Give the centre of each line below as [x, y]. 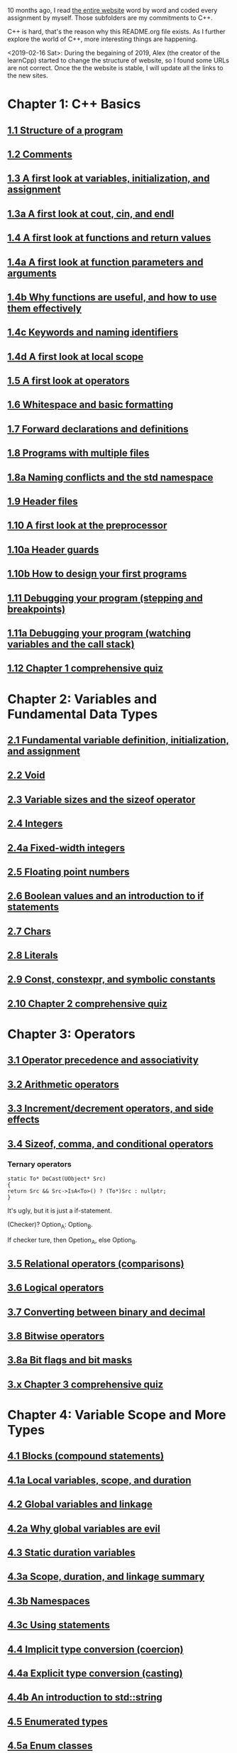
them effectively [44, 308]
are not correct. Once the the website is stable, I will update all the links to [115, 68]
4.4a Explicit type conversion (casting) [95, 1673]
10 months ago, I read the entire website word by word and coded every [112, 10]
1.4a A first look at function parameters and [105, 262]
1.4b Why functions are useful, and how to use [112, 297]
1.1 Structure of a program [65, 130]
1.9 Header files [43, 502]
